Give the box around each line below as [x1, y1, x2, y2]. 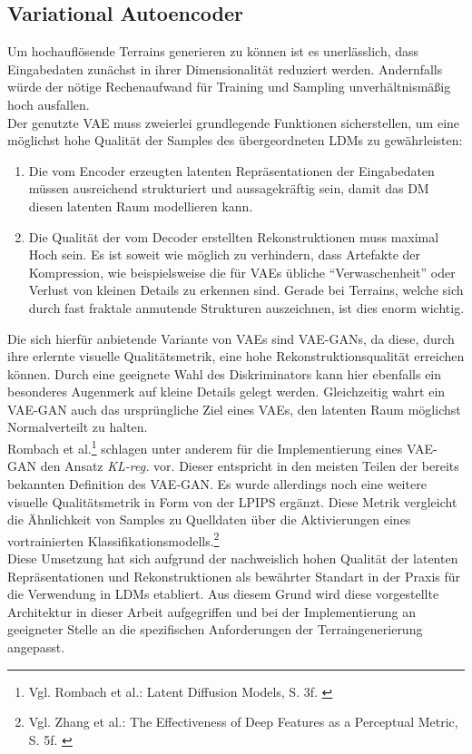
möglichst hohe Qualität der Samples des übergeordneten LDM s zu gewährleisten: [7, 131, 463, 150]
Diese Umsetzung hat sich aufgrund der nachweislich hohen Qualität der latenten [7, 548, 458, 567]
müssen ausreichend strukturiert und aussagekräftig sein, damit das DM [28, 179, 429, 198]
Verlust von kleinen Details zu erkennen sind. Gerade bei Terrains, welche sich [28, 280, 464, 299]
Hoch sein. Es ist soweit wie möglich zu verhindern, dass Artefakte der [28, 245, 421, 264]
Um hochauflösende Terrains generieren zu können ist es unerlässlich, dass [7, 42, 419, 61]
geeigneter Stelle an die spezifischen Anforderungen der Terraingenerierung [7, 620, 423, 639]
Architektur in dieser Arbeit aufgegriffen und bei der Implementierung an [7, 602, 416, 621]
